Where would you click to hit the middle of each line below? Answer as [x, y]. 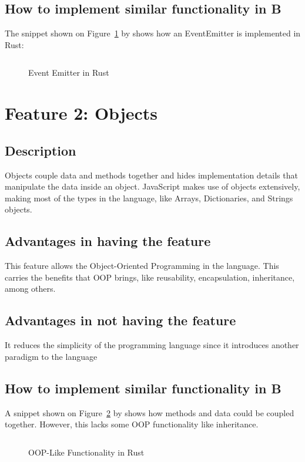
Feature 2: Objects [81, 113]
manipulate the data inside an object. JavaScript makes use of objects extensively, [152, 186]
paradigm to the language [51, 356]
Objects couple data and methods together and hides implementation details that [151, 175]
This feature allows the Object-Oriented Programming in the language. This [142, 266]
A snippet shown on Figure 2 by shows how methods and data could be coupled [150, 412]
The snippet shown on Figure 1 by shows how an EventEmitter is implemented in [153, 33]
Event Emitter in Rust [69, 72]
